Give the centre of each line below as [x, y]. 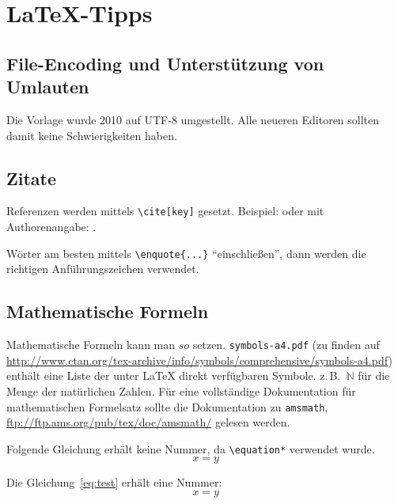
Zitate [32, 178]
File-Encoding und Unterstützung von [165, 63]
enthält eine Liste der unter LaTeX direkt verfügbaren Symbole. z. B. [174, 375]
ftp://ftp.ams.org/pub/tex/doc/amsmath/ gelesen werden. [148, 422]
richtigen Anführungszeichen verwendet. [103, 269]
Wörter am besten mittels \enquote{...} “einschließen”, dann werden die [186, 253]
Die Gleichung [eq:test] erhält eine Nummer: [114, 482]
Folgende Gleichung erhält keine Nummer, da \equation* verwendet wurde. [191, 448]
